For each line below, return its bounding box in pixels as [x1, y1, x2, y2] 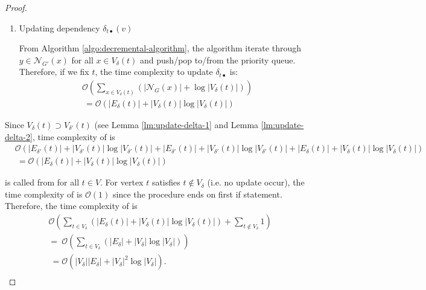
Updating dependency [19, 21, 100, 34]
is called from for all [5, 176, 80, 188]
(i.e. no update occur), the [207, 176, 305, 188]
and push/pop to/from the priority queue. [140, 53, 296, 66]
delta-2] [5, 130, 33, 143]
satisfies [151, 176, 180, 188]
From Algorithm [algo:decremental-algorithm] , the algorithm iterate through [19, 42, 301, 54]
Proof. [5, 1, 27, 13]
